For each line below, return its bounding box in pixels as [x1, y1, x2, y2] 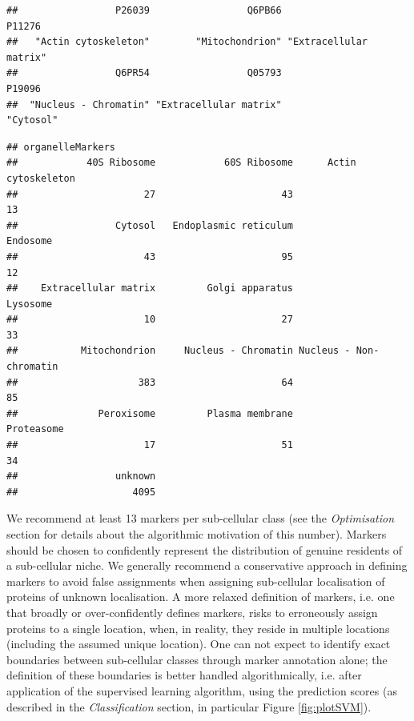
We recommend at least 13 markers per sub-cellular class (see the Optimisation [6, 510, 395, 527]
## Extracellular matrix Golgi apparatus [6, 282, 293, 294]
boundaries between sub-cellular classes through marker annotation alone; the [6, 651, 388, 667]
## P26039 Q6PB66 [6, 5, 282, 16]
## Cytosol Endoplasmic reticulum [6, 219, 293, 231]
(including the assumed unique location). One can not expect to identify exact [6, 635, 391, 652]
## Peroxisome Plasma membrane [6, 407, 293, 419]
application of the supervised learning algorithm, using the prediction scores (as [6, 682, 397, 699]
